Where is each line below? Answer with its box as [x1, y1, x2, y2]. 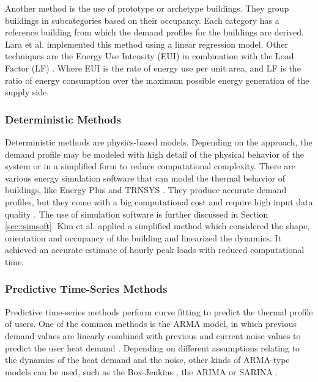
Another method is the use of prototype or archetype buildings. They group [5, 2, 289, 14]
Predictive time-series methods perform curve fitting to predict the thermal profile [5, 305, 313, 318]
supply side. [5, 86, 50, 98]
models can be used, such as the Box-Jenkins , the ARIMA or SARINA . [5, 365, 278, 378]
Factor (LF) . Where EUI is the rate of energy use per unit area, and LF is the [5, 61, 301, 74]
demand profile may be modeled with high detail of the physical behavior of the [5, 147, 305, 160]
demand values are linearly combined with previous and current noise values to [5, 329, 301, 342]
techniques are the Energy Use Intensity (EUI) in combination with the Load [5, 50, 294, 62]
